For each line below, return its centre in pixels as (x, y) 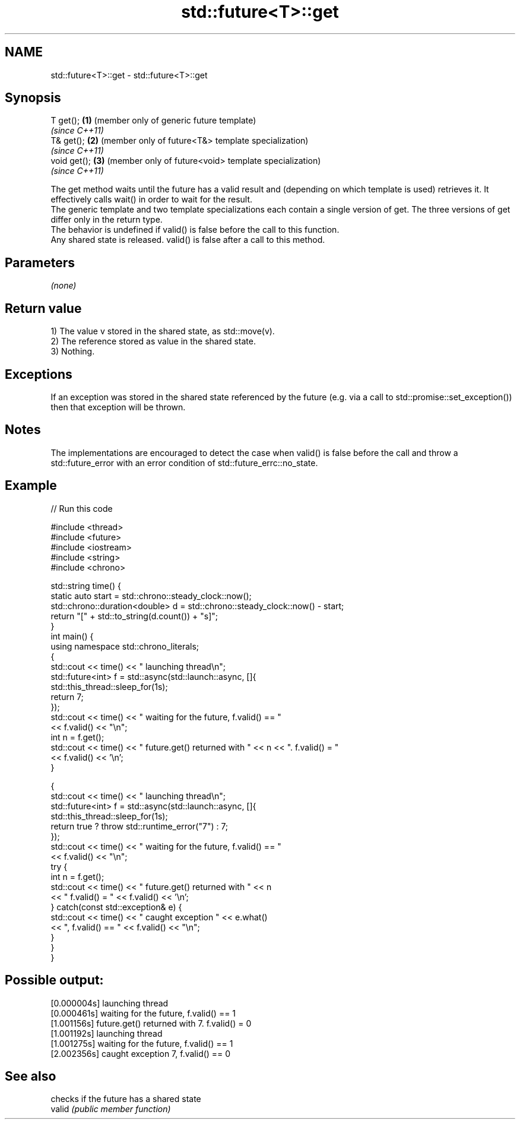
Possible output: (54, 980)
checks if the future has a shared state (126, 1099)
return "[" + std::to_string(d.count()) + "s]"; (134, 616)
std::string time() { (86, 585)
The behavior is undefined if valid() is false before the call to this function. (195, 230)
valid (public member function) (111, 1109)
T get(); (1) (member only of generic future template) (153, 121)
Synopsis (33, 98)
